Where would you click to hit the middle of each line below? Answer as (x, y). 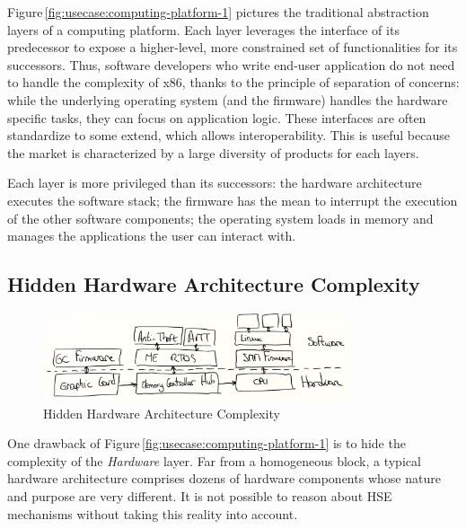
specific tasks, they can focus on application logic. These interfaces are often (217, 117)
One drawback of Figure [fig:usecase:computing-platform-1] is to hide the (207, 443)
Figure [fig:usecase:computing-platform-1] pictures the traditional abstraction (218, 12)
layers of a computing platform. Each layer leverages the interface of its (203, 29)
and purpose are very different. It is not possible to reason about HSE (200, 495)
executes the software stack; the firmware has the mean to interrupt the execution (233, 200)
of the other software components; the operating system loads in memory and (220, 218)
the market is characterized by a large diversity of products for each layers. (213, 152)
